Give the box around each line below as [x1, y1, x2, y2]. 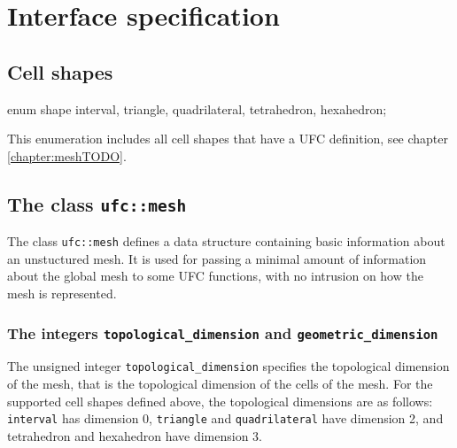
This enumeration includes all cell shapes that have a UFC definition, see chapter [7, 129, 449, 148]
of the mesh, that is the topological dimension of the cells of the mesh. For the [7, 375, 433, 393]
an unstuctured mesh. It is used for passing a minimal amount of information [7, 249, 427, 267]
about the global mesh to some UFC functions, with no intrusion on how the [7, 266, 423, 285]
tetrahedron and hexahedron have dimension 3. [7, 426, 263, 444]
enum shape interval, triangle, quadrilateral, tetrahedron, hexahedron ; [7, 99, 387, 118]
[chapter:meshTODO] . [7, 146, 127, 165]
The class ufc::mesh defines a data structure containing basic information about [7, 232, 445, 251]
